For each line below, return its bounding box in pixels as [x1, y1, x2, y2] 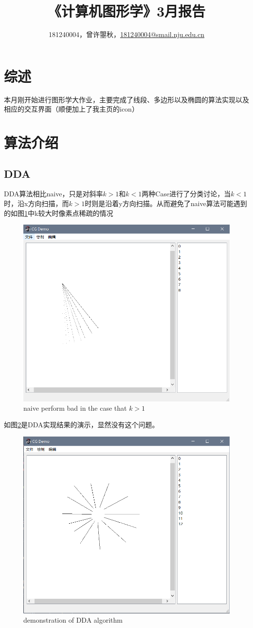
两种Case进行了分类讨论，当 [142, 189, 231, 199]
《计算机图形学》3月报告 [47, 1, 206, 21]
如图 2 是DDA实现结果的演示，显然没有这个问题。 [4, 419, 159, 429]
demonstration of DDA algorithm [23, 615, 123, 625]
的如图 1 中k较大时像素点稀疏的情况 [4, 208, 113, 218]
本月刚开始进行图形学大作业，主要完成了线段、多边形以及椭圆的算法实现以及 [4, 94, 249, 104]
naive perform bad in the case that [23, 403, 127, 413]
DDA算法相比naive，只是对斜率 [4, 189, 103, 199]
